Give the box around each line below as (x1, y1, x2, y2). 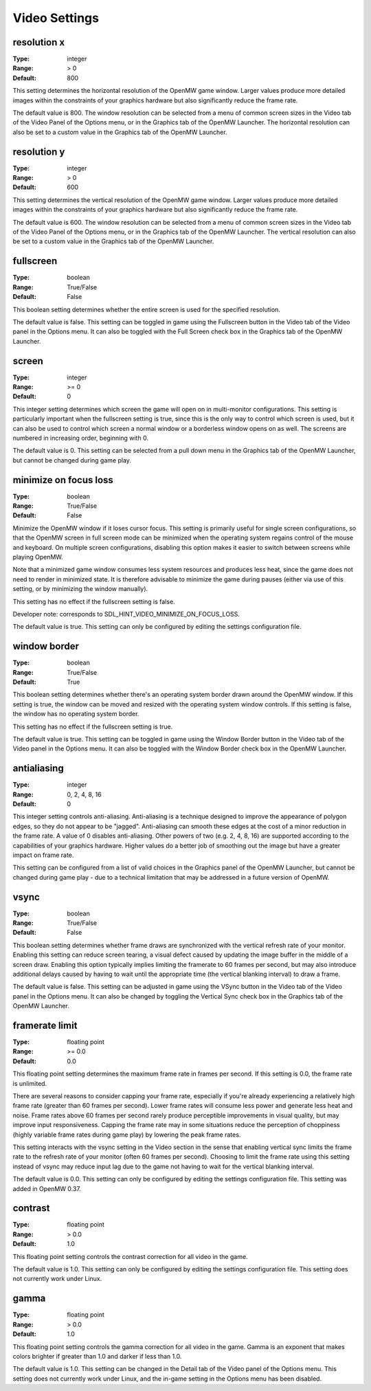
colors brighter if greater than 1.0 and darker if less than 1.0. (12, 1352, 182, 1360)
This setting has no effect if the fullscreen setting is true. (12, 722, 173, 731)
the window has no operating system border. (12, 710, 139, 718)
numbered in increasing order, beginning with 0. (12, 434, 149, 442)
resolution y (12, 146, 65, 157)
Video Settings (12, 10, 100, 25)
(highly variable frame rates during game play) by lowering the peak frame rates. (12, 1131, 241, 1139)
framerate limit (12, 1020, 78, 1031)
